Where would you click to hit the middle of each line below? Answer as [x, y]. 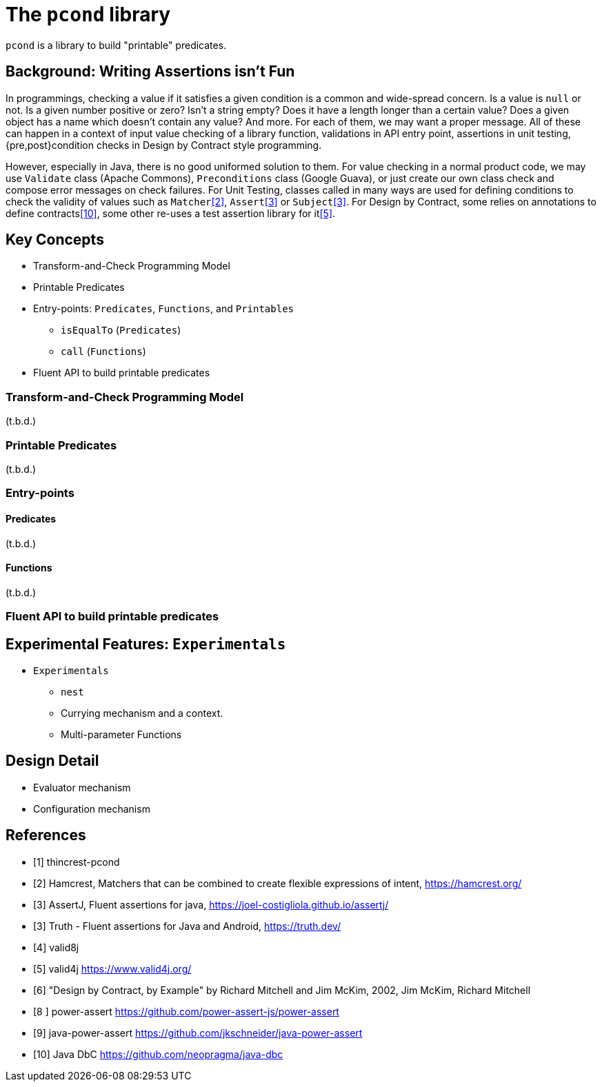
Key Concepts [55, 240]
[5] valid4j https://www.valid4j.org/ [112, 968]
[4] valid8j [56, 947]
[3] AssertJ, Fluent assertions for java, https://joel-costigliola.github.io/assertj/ [211, 904]
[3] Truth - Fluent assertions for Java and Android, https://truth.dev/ [187, 926]
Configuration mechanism [92, 809]
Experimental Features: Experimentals [146, 644]
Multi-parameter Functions [121, 734]
